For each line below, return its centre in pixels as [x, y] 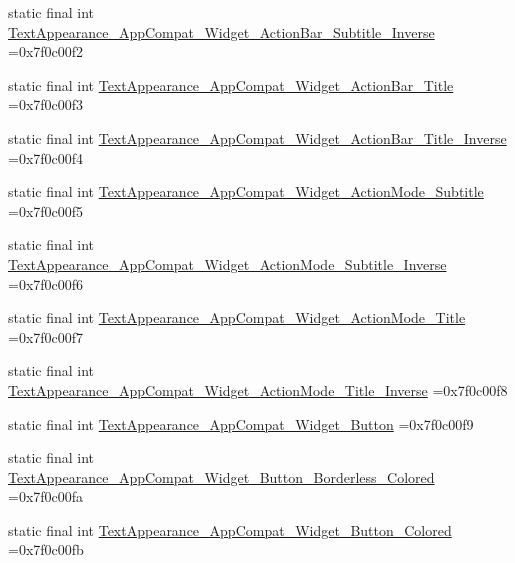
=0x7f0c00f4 [46, 157]
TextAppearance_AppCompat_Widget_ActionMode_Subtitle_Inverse [227, 263]
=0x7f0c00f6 [46, 283]
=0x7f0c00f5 [46, 210]
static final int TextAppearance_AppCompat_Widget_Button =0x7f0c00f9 [241, 423]
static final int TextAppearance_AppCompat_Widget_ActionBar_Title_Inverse [257, 137]
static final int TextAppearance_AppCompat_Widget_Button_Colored [230, 529]
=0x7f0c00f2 [46, 51]
